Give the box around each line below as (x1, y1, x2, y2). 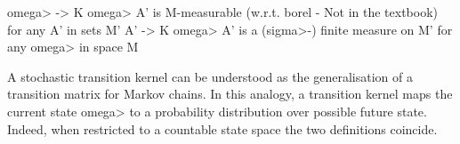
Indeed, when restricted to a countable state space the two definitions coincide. (7, 119, 438, 138)
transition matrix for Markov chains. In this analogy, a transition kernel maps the (7, 84, 453, 103)
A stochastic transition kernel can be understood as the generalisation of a (7, 67, 414, 85)
